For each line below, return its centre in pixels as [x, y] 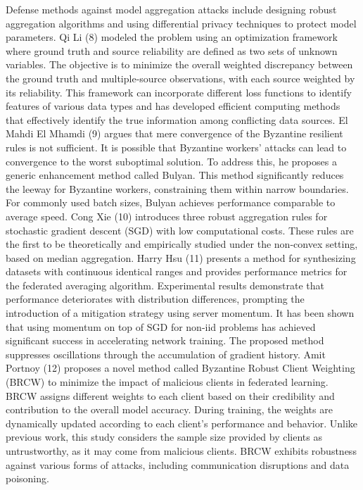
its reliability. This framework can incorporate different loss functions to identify [179, 92]
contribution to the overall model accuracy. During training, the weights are [169, 409]
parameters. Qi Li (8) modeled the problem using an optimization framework [172, 37]
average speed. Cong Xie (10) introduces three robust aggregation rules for [167, 216]
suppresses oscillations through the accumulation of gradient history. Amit [166, 354]
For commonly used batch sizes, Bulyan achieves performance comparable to [171, 202]
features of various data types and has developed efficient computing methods [173, 106]
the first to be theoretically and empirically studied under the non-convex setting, [182, 244]
